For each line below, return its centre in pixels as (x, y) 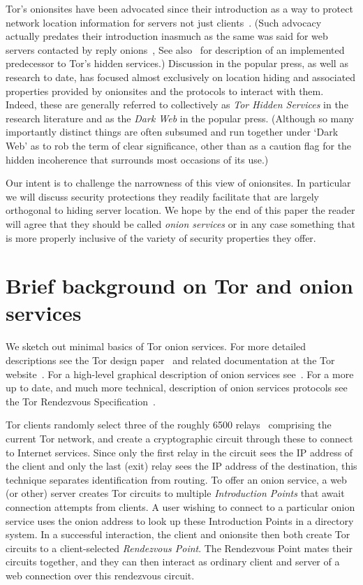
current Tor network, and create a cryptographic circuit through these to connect (179, 438)
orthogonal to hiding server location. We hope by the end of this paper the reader (180, 210)
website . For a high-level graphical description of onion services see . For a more (180, 374)
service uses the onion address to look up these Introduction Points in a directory (180, 520)
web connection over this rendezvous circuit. (100, 575)
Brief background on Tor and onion (179, 286)
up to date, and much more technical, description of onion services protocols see (177, 388)
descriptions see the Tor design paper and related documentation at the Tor (170, 360)
